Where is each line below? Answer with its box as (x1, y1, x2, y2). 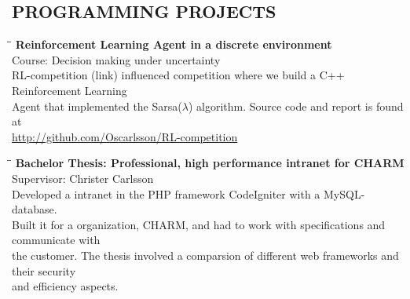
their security (12, 262, 76, 279)
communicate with (12, 232, 101, 248)
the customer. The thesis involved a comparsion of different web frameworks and (12, 246, 399, 263)
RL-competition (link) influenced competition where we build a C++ (12, 67, 345, 83)
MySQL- (324, 185, 365, 202)
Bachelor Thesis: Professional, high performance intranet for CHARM (15, 155, 405, 171)
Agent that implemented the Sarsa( (12, 97, 182, 114)
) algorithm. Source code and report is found (188, 97, 404, 114)
